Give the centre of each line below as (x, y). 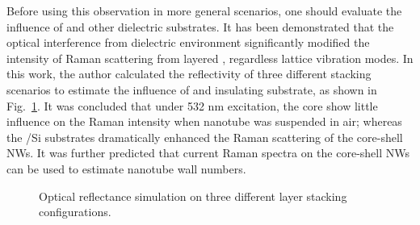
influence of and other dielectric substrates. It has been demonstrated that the (200, 26)
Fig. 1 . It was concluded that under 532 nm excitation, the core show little (192, 105)
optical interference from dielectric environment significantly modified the (188, 42)
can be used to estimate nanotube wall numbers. (126, 168)
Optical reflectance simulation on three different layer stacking (193, 196)
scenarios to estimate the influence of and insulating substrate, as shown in (192, 89)
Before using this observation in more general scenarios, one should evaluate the (204, 10)
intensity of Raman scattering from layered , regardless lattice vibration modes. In (210, 58)
